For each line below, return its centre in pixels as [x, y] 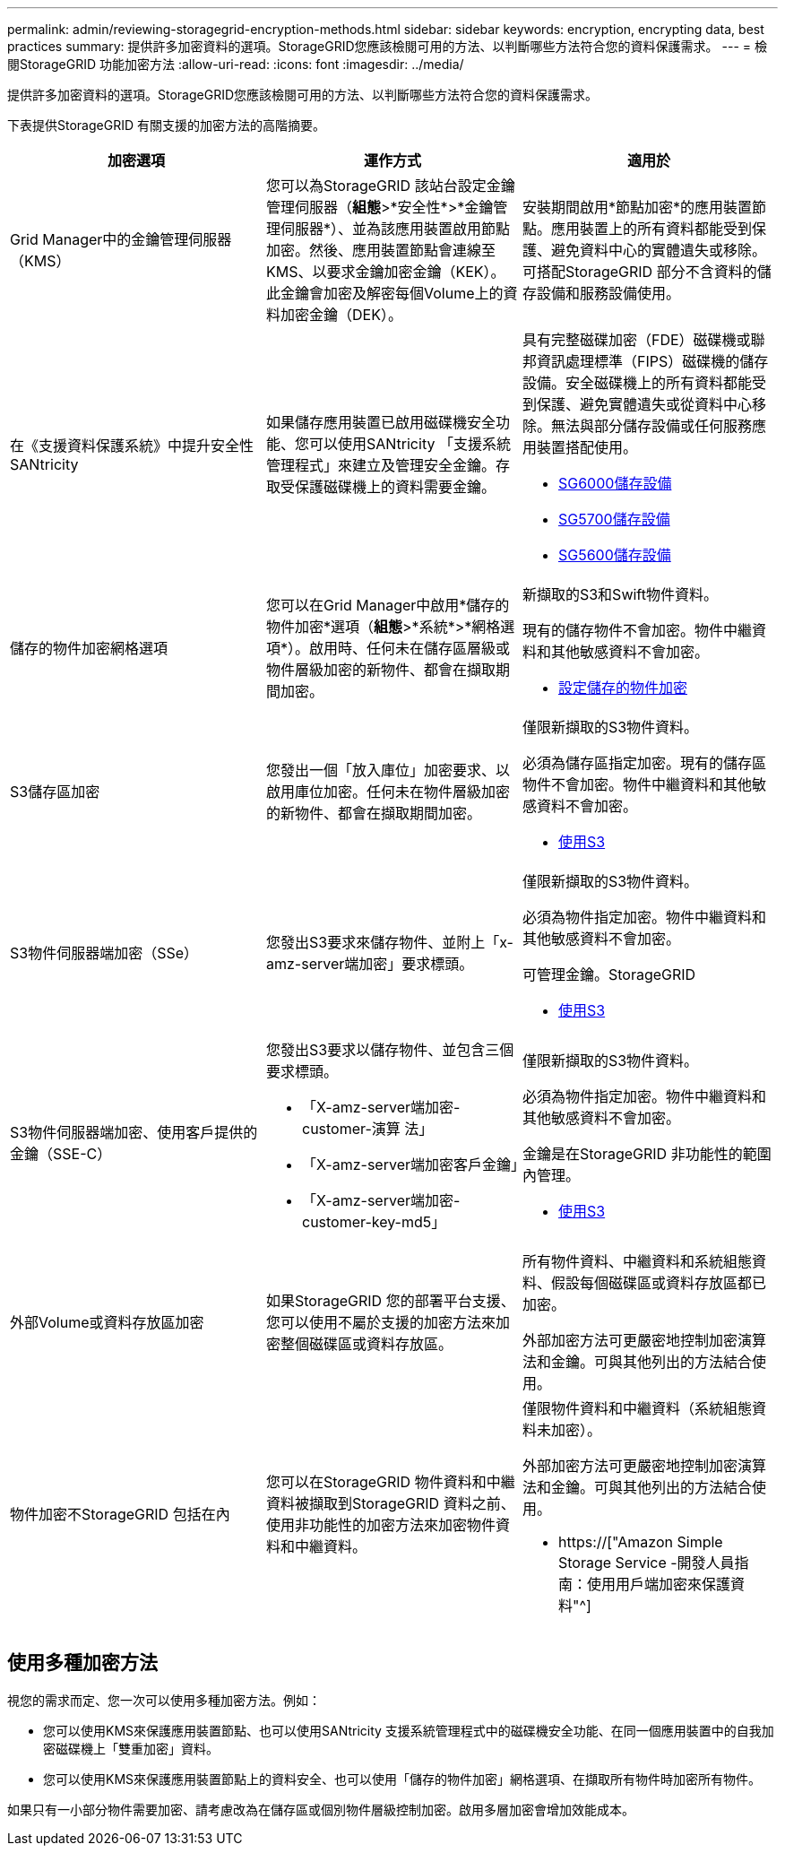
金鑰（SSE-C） [61, 1154]
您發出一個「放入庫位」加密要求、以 [388, 770]
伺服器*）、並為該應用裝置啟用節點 [395, 229]
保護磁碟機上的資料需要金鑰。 [395, 487]
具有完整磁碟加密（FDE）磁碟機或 [636, 340]
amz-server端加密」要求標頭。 [370, 964]
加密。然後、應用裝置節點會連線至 [380, 250]
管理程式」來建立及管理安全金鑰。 [380, 465]
